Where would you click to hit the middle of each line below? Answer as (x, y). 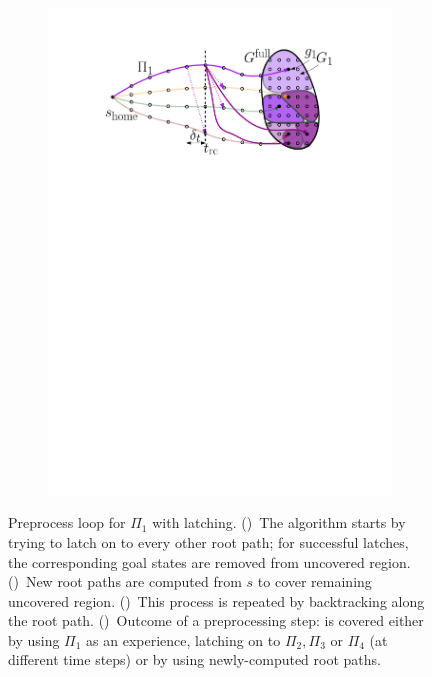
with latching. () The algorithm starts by (279, 522)
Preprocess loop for (67, 522)
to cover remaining (314, 581)
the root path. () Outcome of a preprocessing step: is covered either (216, 620)
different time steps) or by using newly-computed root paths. (194, 659)
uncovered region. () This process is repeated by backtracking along (216, 600)
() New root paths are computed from (125, 581)
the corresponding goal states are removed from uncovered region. (209, 561)
